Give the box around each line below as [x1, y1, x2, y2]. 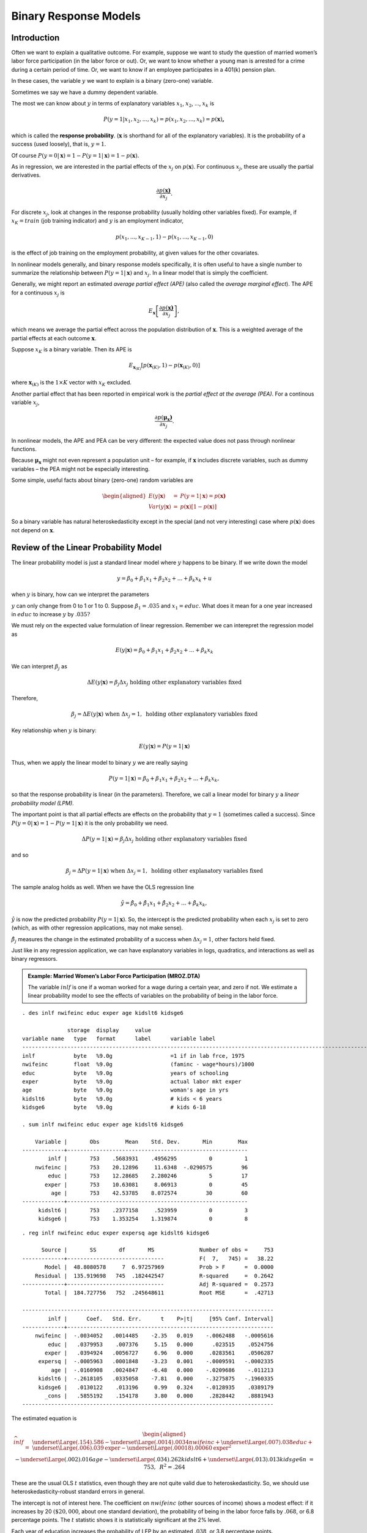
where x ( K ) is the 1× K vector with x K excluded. [11, 379, 132, 388]
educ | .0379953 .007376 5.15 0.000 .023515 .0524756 [48, 1340, 274, 1348]
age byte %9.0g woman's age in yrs [22, 1087, 229, 1094]
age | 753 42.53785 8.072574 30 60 [51, 1190, 248, 1197]
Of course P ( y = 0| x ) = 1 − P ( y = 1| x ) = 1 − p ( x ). [11, 151, 139, 159]
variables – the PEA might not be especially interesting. [11, 465, 150, 472]
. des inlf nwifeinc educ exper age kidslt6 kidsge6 [22, 1009, 183, 1016]
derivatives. [11, 172, 41, 179]
